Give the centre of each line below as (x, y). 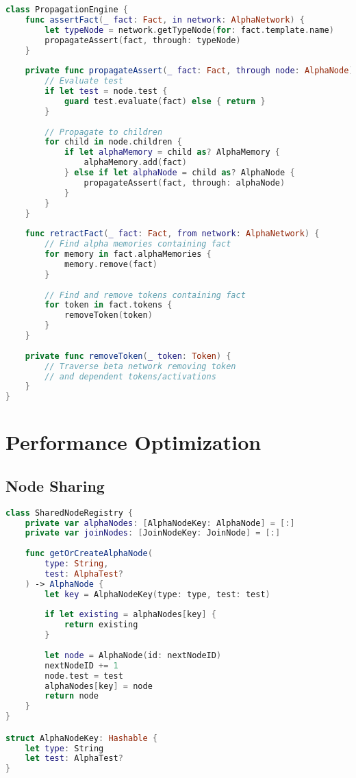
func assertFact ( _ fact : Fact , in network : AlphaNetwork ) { (165, 20)
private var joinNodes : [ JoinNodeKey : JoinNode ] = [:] (153, 533)
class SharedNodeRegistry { (69, 513)
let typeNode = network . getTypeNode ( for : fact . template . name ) (189, 30)
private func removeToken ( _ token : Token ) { (128, 356)
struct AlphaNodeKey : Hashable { (81, 738)
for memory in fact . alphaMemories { (128, 254)
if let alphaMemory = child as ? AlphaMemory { (172, 152)
